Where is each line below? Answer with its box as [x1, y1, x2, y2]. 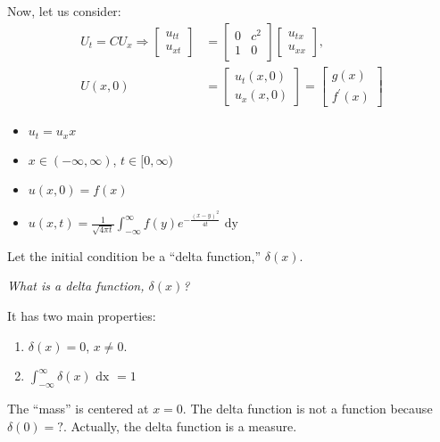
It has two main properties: [7, 307, 156, 325]
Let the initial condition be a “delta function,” [7, 246, 262, 265]
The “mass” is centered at [7, 399, 149, 418]
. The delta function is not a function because [182, 399, 433, 418]
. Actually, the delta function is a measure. [62, 416, 297, 435]
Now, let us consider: [7, 2, 121, 20]
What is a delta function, [7, 276, 145, 295]
